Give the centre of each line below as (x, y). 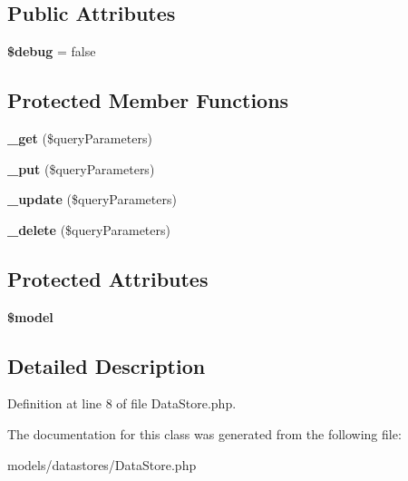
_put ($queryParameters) (81, 168)
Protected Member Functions (148, 100)
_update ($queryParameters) (92, 199)
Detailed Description (107, 365)
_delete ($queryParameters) (89, 229)
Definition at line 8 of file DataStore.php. (122, 403)
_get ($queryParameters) (80, 138)
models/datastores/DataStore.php (102, 464)
